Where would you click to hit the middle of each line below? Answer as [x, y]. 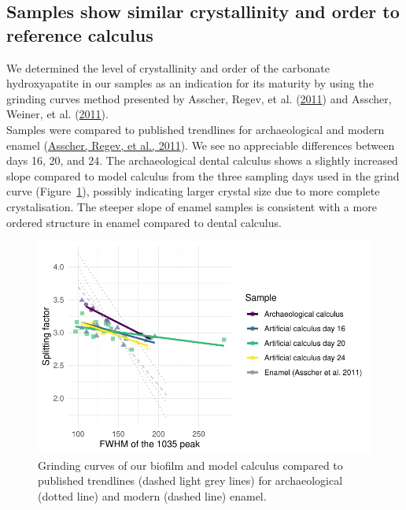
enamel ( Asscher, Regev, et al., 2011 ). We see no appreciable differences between [201, 145]
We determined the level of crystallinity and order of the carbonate [168, 67]
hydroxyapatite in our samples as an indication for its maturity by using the [190, 83]
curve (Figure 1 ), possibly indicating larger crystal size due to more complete [193, 191]
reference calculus [80, 34]
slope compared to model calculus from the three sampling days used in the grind [203, 175]
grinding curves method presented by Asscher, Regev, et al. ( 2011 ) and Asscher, [199, 98]
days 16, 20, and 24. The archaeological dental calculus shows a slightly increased [202, 160]
